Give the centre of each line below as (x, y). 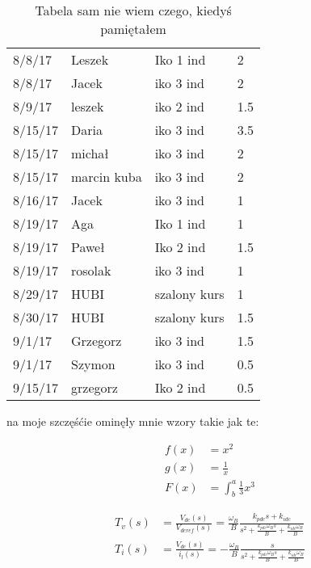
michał (90, 153)
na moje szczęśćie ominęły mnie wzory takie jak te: (133, 421)
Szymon (93, 364)
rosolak (91, 270)
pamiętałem (133, 29)
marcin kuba (107, 177)
